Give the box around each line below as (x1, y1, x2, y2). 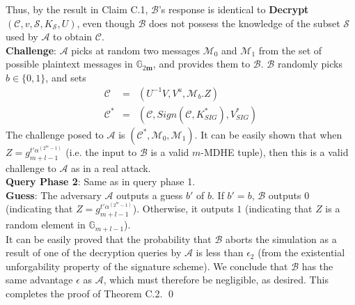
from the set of (258, 42, 322, 57)
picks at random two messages (71, 42, 200, 57)
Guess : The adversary (6, 187, 102, 202)
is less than (196, 245, 244, 260)
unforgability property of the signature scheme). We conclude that (6, 258, 288, 273)
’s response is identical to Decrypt (158, 2, 309, 16)
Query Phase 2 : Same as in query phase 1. (6, 174, 196, 189)
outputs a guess (116, 187, 183, 202)
